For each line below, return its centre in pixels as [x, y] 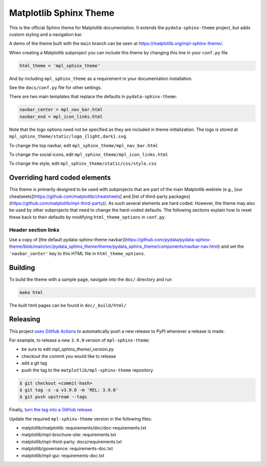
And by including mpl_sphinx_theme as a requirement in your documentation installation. [101, 78]
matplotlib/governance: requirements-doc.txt [67, 449]
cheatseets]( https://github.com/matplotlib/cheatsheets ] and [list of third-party [88, 196]
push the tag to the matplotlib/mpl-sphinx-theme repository [87, 370]
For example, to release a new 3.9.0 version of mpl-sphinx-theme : [80, 340]
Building [22, 267]
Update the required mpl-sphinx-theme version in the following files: [81, 419]
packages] [180, 196]
